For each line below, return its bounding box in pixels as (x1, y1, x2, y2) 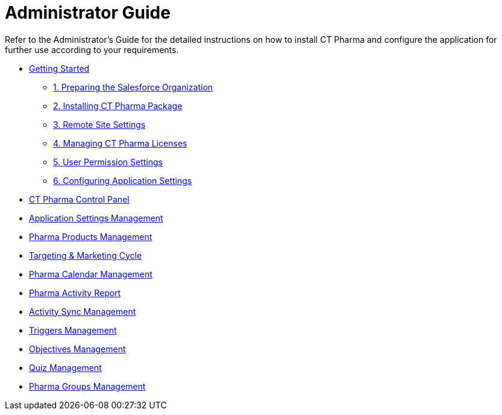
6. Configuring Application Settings (53, 175, 192, 186)
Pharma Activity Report (29, 287, 121, 298)
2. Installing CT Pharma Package (53, 100, 183, 111)
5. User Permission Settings (53, 156, 163, 167)
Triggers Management (29, 325, 117, 335)
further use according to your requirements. (5, 44, 179, 55)
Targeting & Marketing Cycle (29, 250, 142, 261)
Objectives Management (29, 343, 126, 354)
